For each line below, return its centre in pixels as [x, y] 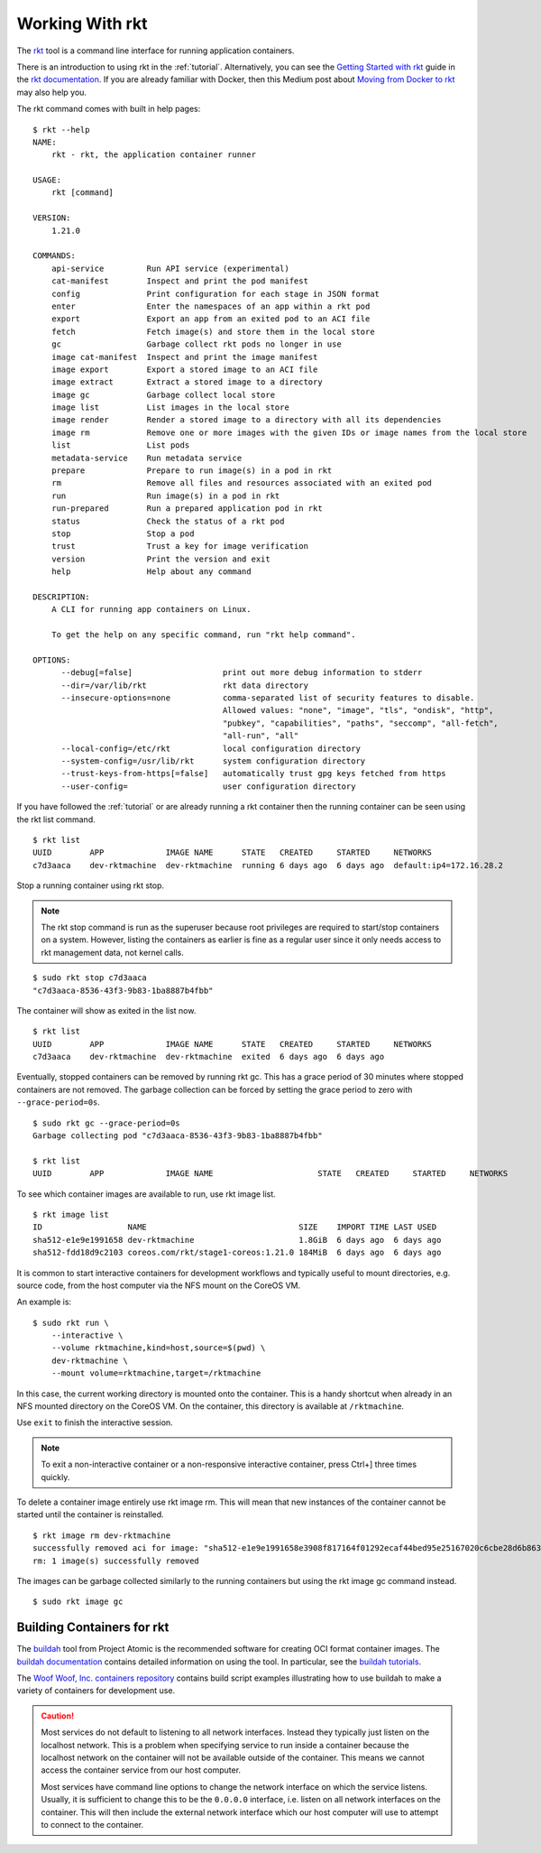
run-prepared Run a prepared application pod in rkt [187, 509]
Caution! [58, 1716]
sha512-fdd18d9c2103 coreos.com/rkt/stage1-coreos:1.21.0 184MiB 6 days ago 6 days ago [237, 1253]
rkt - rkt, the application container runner [154, 155]
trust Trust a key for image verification [179, 547]
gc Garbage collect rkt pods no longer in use [196, 344]
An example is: [44, 1302]
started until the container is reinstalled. [90, 1515]
